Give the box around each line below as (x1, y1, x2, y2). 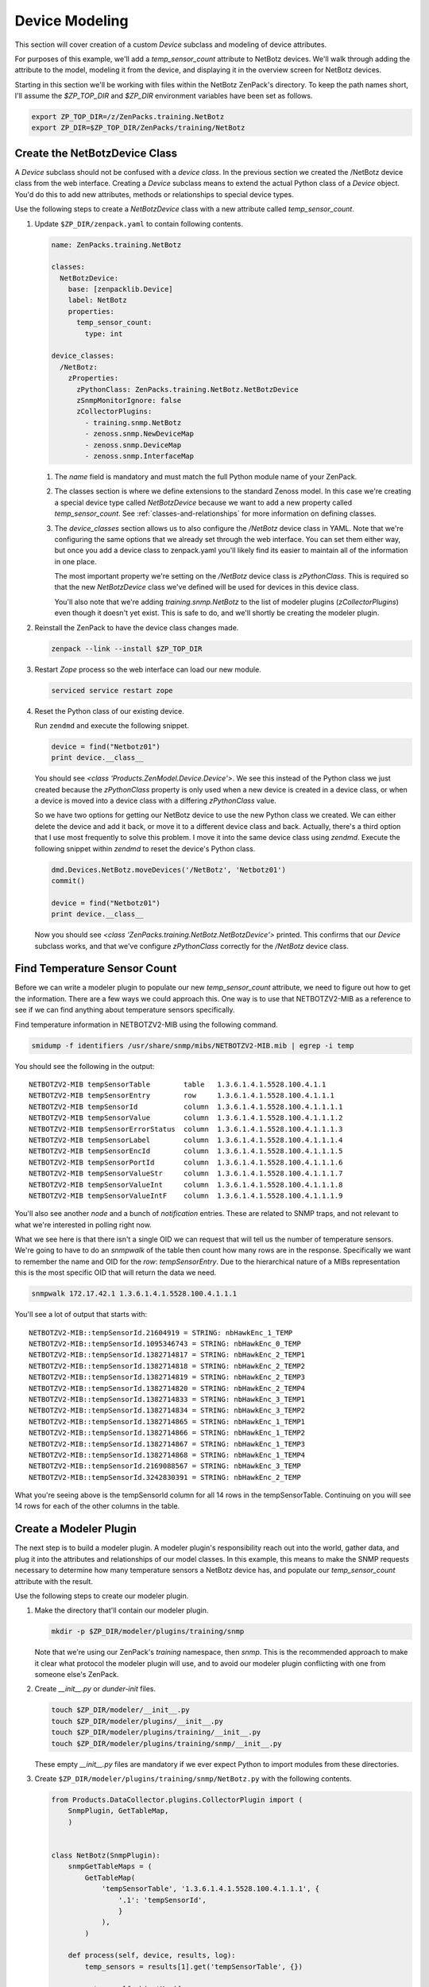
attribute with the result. (14, 1576, 93, 1586)
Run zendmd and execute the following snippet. (34, 720, 190, 730)
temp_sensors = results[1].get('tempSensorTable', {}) (84, 1962, 303, 1971)
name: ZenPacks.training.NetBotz (51, 240, 182, 250)
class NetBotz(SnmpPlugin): (51, 1850, 160, 1860)
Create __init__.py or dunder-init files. (34, 1684, 157, 1694)
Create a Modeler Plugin (14, 1522, 137, 1536)
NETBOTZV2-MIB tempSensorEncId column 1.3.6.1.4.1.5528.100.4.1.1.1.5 (29, 1147, 343, 1156)
